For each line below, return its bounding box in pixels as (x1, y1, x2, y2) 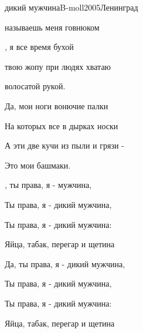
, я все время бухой (5, 41, 74, 53)
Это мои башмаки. (5, 159, 71, 171)
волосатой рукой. (5, 80, 66, 92)
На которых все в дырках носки (5, 119, 118, 132)
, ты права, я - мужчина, (5, 179, 92, 191)
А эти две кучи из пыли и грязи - (5, 139, 124, 152)
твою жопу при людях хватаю (5, 60, 111, 72)
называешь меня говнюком (5, 21, 100, 33)
